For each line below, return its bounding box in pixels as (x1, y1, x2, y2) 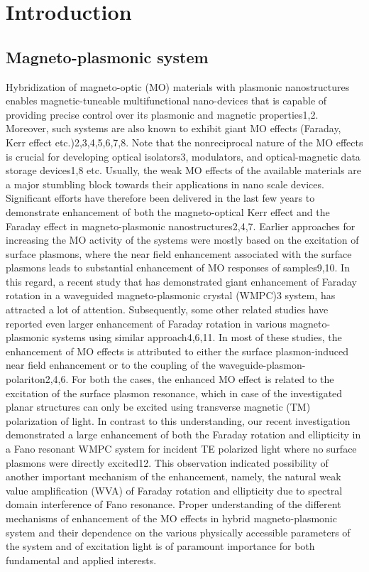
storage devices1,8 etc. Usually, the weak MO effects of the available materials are (6, 163, 361, 178)
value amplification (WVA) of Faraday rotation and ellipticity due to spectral (6, 482, 343, 497)
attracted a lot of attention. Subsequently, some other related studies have (6, 302, 329, 317)
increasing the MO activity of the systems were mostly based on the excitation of (6, 232, 359, 247)
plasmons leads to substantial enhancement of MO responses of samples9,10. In (6, 260, 350, 275)
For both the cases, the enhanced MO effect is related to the (72, 372, 334, 387)
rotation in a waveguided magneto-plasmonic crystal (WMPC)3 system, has (6, 288, 336, 303)
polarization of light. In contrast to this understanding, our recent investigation (6, 413, 351, 428)
